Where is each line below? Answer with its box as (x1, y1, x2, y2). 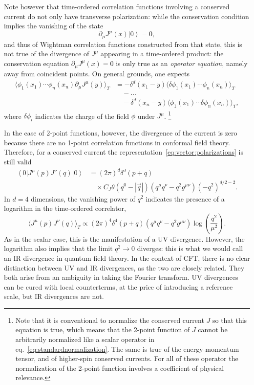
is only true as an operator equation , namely (116, 58, 248, 68)
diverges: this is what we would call (137, 243, 243, 253)
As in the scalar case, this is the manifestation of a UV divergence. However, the (4, 233, 245, 244)
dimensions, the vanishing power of (31, 193, 135, 204)
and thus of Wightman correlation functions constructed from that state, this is (4, 39, 242, 49)
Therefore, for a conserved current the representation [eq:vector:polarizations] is (4, 147, 243, 157)
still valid (4, 156, 32, 166)
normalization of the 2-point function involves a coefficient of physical (15, 362, 224, 373)
